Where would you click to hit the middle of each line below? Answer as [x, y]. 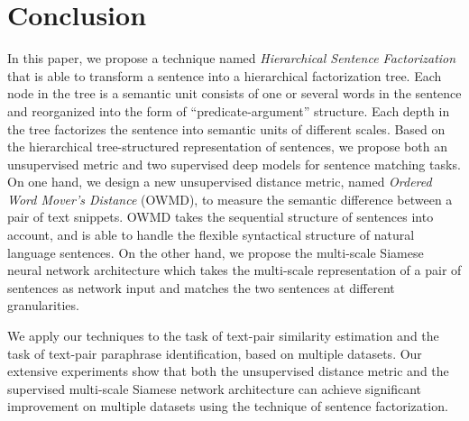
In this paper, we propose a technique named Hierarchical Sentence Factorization [232, 58]
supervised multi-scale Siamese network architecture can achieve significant [214, 388]
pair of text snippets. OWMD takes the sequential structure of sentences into [221, 217]
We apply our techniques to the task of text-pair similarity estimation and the [223, 336]
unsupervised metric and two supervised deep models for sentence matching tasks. [234, 164]
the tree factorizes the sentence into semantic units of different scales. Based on [226, 128]
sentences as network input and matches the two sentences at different [201, 287]
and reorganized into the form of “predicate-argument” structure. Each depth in [229, 110]
